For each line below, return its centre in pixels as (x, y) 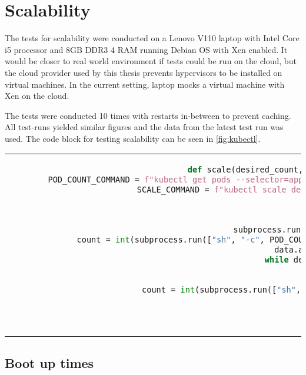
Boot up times (49, 362)
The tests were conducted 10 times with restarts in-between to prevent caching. (148, 115)
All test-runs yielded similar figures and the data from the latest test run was (144, 127)
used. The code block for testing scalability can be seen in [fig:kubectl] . (133, 138)
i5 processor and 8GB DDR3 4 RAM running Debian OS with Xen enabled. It (146, 49)
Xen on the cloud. (37, 96)
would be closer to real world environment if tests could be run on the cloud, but (151, 61)
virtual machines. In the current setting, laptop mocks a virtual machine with (145, 84)
